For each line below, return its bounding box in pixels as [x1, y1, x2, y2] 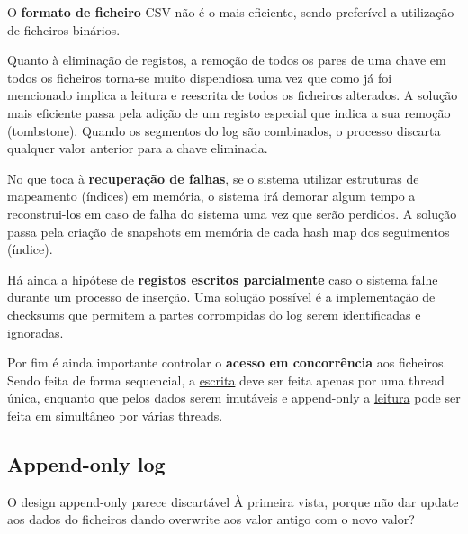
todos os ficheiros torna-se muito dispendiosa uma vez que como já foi [7, 68, 392, 86]
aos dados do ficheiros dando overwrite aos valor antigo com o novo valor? [7, 510, 415, 529]
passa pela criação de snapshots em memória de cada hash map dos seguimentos [7, 222, 450, 240]
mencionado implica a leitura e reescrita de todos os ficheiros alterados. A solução [7, 86, 458, 104]
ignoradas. [7, 322, 64, 341]
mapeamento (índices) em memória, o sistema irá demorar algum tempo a [7, 186, 416, 205]
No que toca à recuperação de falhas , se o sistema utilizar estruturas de [7, 168, 419, 187]
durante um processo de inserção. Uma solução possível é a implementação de [7, 287, 436, 306]
